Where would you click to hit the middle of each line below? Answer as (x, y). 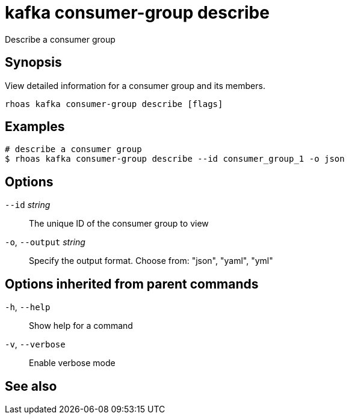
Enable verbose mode (72, 363)
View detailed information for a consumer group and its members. (135, 85)
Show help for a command (81, 326)
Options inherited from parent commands (132, 284)
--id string (28, 205)
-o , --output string (45, 242)
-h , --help (28, 307)
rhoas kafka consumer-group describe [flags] (114, 104)
